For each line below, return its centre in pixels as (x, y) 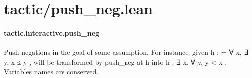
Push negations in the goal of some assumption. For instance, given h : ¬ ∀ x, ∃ (126, 52)
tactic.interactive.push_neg (52, 33)
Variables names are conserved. (51, 71)
